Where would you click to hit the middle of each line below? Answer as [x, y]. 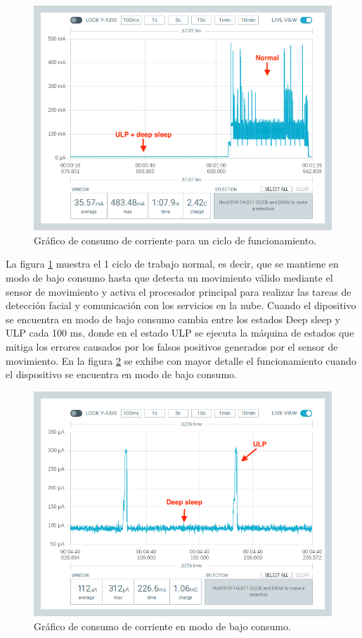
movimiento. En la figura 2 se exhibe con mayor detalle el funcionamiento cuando [181, 360]
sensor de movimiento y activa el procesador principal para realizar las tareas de [179, 291]
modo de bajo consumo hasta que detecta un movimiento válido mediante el [169, 277]
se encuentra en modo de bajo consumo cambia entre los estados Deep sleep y [173, 319]
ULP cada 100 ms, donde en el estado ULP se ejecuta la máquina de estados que [180, 333]
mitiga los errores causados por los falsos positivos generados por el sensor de [172, 346]
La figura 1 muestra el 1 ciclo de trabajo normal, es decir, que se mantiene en [172, 264]
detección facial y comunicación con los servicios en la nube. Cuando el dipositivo [181, 305]
